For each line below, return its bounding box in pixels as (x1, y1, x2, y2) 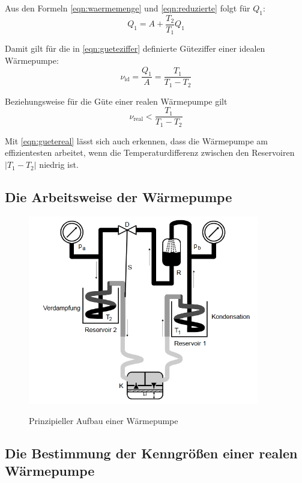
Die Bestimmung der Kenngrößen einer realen (5, 444, 298, 463)
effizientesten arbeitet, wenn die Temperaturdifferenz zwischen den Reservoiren (5, 146, 295, 159)
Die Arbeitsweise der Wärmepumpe (5, 188, 232, 206)
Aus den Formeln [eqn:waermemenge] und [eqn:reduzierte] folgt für (5, 2, 250, 14)
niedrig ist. (39, 158, 79, 171)
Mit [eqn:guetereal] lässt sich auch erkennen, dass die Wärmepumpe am (5, 134, 268, 147)
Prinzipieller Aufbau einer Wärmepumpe (29, 414, 178, 427)
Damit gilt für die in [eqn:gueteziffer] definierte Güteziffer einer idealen (5, 42, 265, 55)
